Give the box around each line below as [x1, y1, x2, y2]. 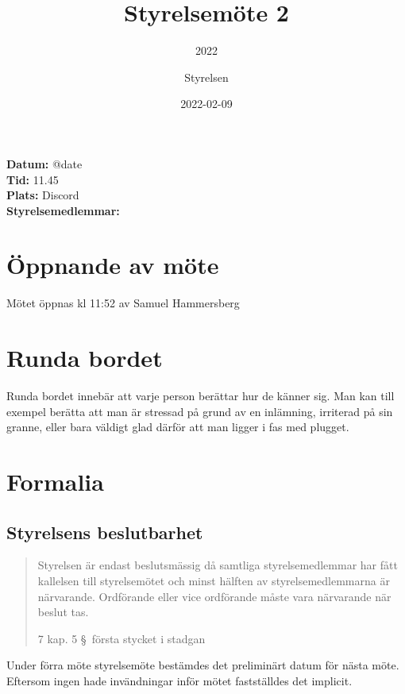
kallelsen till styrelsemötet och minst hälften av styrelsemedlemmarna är [37, 573, 390, 589]
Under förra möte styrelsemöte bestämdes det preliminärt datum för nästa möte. [6, 657, 399, 673]
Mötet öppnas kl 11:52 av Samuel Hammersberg [6, 295, 240, 311]
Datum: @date [6, 155, 83, 172]
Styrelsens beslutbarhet [6, 519, 203, 544]
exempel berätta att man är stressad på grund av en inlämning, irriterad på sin [6, 403, 393, 419]
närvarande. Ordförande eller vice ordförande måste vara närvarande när [37, 588, 391, 604]
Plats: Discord [6, 187, 79, 203]
